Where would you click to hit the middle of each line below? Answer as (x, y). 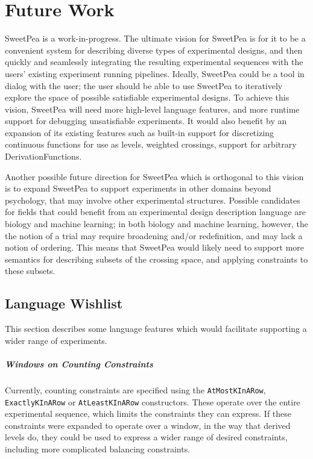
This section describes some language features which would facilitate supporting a (156, 329)
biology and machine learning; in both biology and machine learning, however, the (157, 224)
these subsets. (30, 271)
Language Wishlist (64, 303)
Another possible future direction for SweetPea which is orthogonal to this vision (154, 176)
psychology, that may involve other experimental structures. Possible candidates (153, 200)
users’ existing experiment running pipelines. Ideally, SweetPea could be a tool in (155, 73)
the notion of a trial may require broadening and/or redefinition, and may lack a (154, 235)
